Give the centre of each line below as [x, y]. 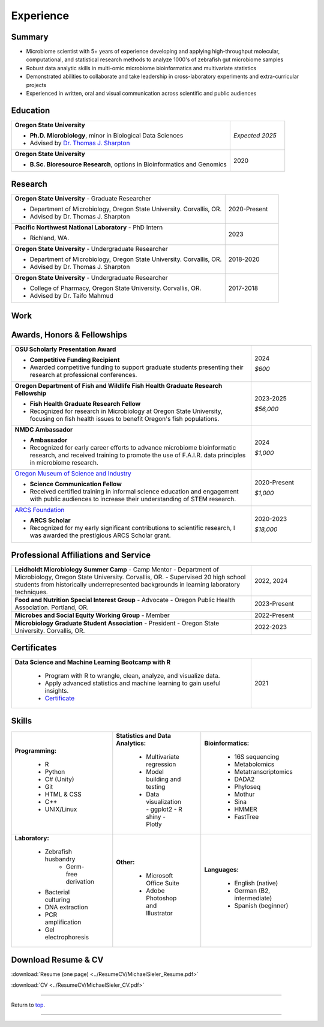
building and [163, 779]
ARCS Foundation [40, 510]
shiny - [156, 816]
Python [55, 771]
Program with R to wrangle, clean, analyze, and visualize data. [132, 676]
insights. [57, 691]
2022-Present [274, 615]
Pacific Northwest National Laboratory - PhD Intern [89, 227]
